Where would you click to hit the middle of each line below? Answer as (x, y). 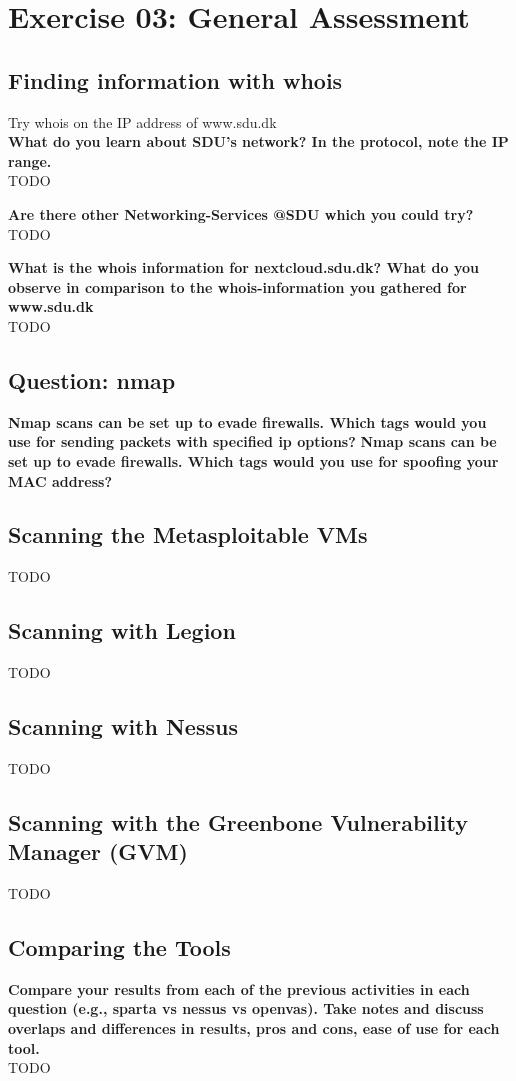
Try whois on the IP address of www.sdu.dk (142, 121)
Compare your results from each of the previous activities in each (239, 988)
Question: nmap (92, 379)
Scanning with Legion (122, 630)
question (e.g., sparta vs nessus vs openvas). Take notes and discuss (246, 1008)
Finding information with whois (175, 79)
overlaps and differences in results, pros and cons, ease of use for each (254, 1028)
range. (30, 160)
